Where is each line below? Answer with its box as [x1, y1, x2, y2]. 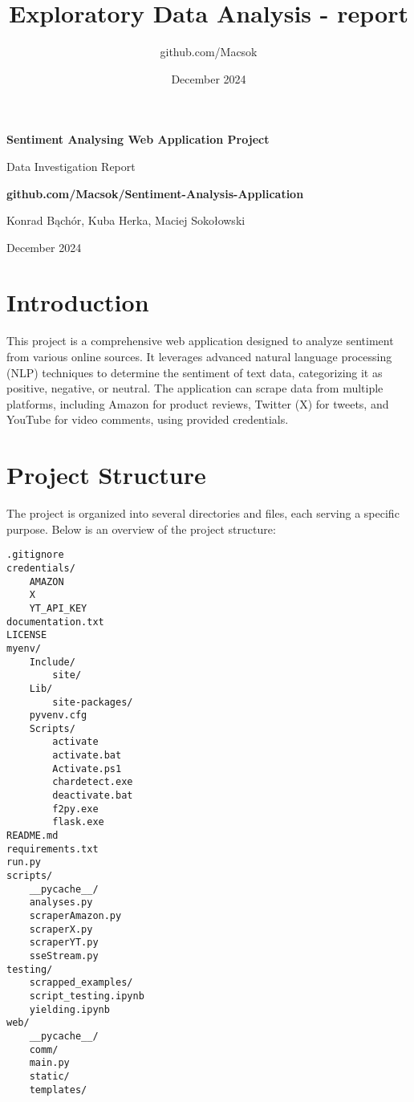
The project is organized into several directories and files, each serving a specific [6, 505, 400, 522]
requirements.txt [6, 843, 99, 855]
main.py [29, 1057, 70, 1069]
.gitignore [6, 549, 64, 561]
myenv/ [6, 642, 41, 654]
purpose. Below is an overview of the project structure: [6, 520, 276, 537]
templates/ [29, 1084, 87, 1096]
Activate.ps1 [52, 762, 122, 775]
